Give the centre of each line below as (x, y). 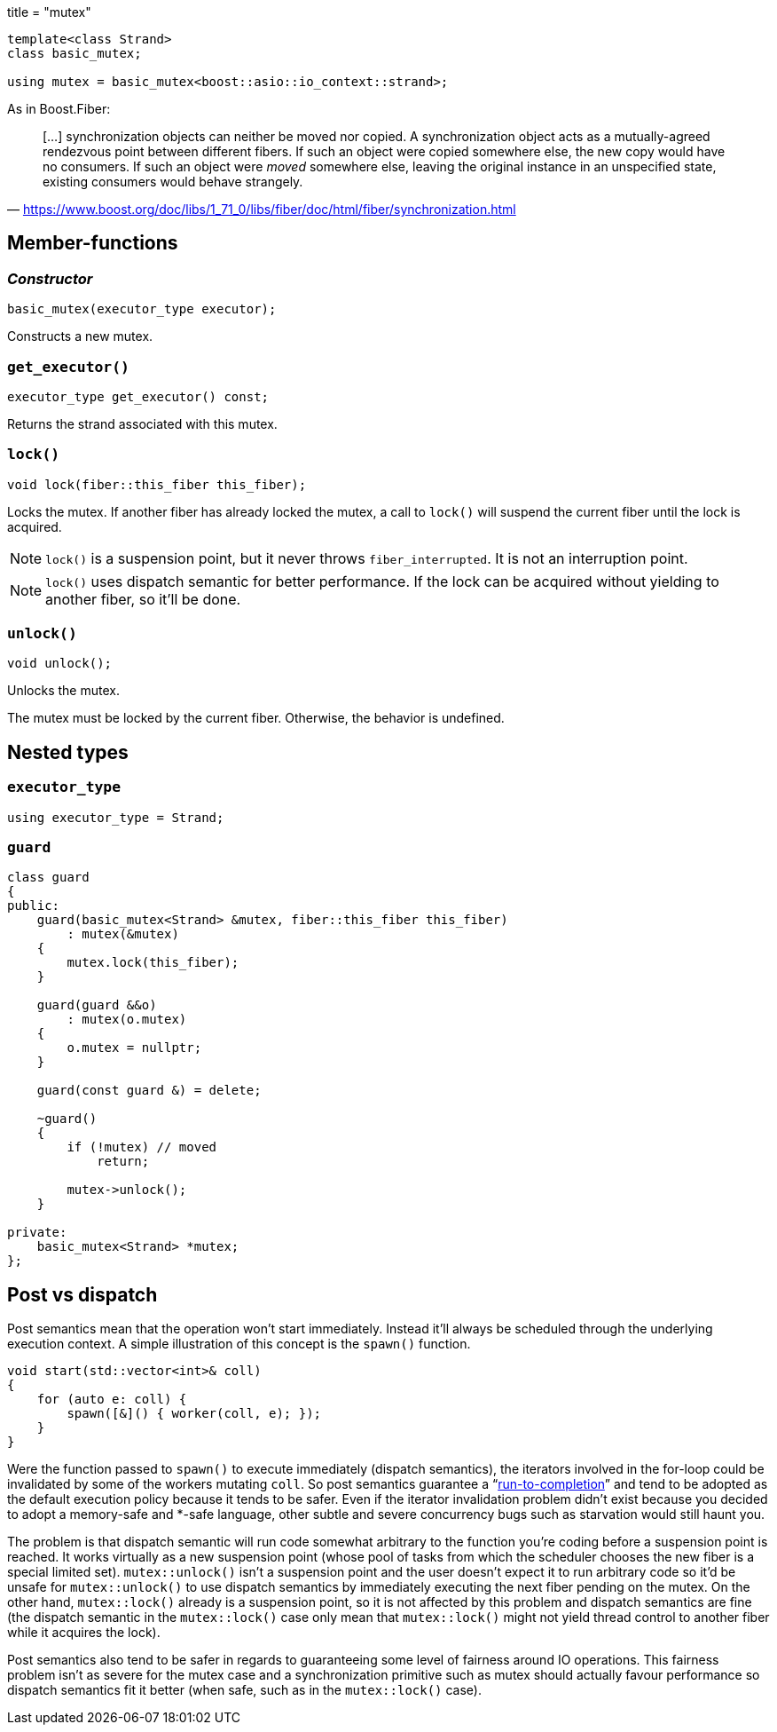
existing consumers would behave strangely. (173, 182)
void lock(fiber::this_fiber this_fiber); (157, 484)
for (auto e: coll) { (112, 1400)
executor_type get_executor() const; (138, 396)
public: (34, 906)
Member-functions (93, 243)
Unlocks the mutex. (63, 691)
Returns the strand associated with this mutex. (142, 423)
